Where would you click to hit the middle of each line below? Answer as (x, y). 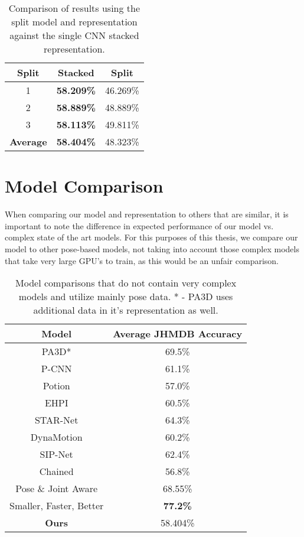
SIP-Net (56, 454)
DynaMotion (56, 437)
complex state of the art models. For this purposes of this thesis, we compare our (151, 237)
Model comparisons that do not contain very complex (126, 283)
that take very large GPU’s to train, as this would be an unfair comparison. (142, 260)
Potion (56, 386)
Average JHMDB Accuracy (178, 334)
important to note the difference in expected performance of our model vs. (139, 225)
